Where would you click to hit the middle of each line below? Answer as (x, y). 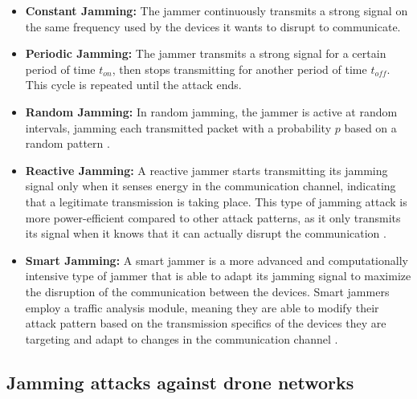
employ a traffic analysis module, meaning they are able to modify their (202, 307)
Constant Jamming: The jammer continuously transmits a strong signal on (217, 10)
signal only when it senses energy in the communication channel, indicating (211, 186)
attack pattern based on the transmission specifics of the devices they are (206, 323)
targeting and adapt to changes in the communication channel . (182, 338)
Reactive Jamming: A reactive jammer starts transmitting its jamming (206, 170)
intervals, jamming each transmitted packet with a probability (178, 127)
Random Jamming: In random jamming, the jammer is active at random (211, 111)
